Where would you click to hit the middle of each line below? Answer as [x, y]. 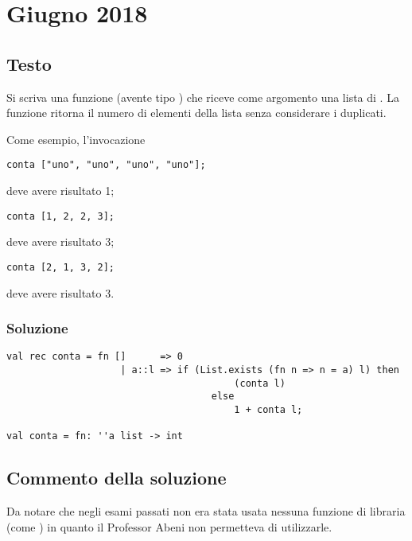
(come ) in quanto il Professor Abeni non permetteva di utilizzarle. [169, 526]
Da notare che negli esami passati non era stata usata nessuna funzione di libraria [206, 511]
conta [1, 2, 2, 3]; [61, 216]
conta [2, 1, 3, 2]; [61, 267]
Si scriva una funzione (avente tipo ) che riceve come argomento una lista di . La [203, 97]
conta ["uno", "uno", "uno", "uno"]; [106, 165]
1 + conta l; [268, 409]
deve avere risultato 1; [60, 191]
